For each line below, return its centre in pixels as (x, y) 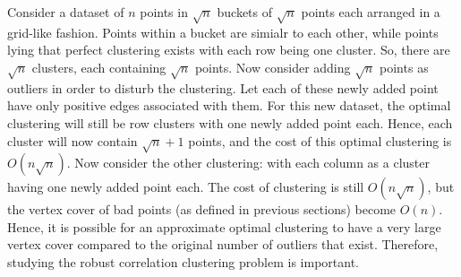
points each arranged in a (371, 12)
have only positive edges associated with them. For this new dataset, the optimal (229, 105)
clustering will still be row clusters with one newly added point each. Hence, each (230, 122)
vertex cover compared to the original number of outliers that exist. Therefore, (223, 244)
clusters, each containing (99, 67)
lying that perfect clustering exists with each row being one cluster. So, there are (229, 50)
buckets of (245, 12)
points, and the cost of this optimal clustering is (320, 140)
